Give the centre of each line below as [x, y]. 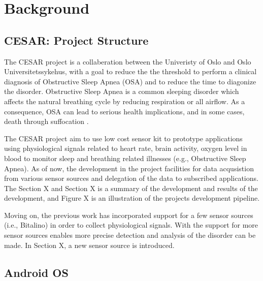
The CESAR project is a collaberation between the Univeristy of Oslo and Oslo [128, 61]
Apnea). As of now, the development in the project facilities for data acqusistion [129, 168]
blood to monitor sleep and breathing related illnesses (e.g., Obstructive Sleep [125, 158]
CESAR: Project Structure [76, 40]
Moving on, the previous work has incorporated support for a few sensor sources [129, 215]
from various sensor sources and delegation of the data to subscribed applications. [131, 178]
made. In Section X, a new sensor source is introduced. [89, 245]
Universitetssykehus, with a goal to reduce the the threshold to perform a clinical [130, 71]
